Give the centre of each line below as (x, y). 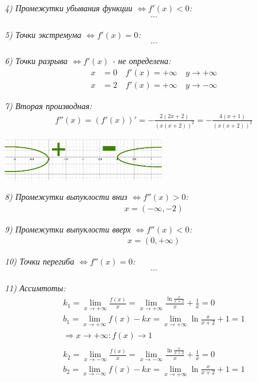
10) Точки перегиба (40, 261)
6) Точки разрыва (36, 61)
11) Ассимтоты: (35, 288)
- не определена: (142, 61)
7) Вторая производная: (49, 105)
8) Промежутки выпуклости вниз (66, 197)
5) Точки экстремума (43, 34)
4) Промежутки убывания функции (69, 8)
